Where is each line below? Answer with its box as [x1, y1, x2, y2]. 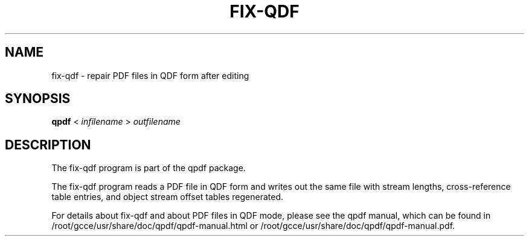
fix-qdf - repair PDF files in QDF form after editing [51, 70, 249, 81]
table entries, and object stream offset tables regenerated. [51, 192, 283, 202]
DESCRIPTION [5, 137, 91, 152]
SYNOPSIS [5, 91, 71, 107]
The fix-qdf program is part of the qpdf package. [51, 163, 246, 174]
